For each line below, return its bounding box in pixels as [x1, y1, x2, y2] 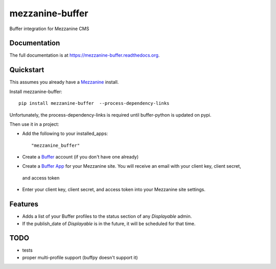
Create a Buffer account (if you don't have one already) [22, 154, 139, 160]
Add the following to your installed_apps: [22, 130, 108, 137]
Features [9, 200, 38, 209]
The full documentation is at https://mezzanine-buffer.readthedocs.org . [9, 52, 160, 58]
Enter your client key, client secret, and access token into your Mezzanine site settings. [22, 187, 205, 193]
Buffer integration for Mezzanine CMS [9, 26, 89, 32]
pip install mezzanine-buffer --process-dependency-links [18, 100, 170, 106]
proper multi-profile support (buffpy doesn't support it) [22, 254, 138, 260]
